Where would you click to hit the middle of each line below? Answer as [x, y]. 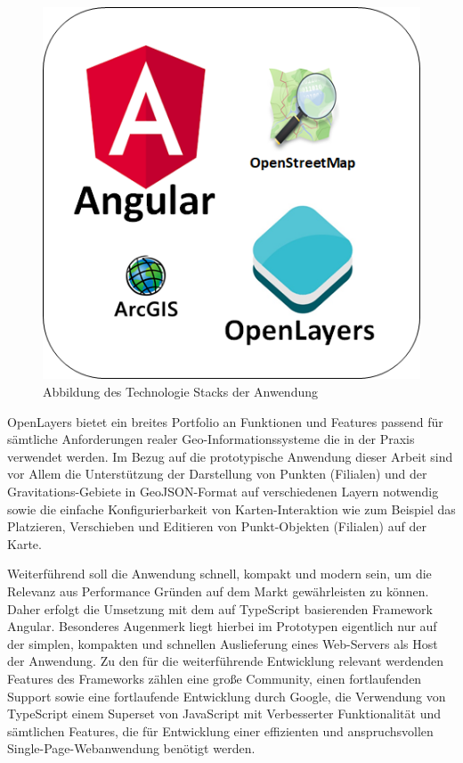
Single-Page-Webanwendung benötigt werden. [131, 748]
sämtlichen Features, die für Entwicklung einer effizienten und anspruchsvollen [220, 730]
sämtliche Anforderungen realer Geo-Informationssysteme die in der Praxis [211, 439]
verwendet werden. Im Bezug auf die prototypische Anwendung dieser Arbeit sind [230, 456]
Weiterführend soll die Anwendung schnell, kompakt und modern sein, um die [219, 574]
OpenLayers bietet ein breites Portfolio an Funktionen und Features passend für [225, 421]
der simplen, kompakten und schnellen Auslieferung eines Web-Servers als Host [223, 643]
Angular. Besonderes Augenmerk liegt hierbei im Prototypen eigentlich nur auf [222, 626]
